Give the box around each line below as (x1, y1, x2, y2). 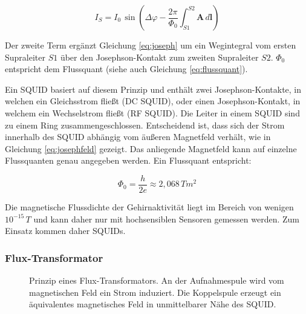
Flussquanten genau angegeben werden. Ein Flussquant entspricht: (5, 154, 252, 167)
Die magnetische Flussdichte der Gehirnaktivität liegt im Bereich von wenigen (5, 201, 294, 213)
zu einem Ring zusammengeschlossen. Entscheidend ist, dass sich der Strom (5, 118, 285, 131)
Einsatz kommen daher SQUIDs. (5, 224, 126, 237)
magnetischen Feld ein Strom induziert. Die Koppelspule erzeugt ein (29, 286, 281, 298)
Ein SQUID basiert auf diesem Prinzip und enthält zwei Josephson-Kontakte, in (5, 82, 302, 95)
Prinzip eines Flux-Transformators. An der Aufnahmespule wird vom (29, 274, 284, 286)
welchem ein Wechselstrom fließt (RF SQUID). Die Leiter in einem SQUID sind (5, 106, 300, 119)
